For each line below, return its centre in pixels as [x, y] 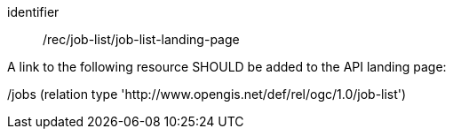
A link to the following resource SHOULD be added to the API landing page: [227, 67]
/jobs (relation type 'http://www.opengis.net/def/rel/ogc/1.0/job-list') [207, 94]
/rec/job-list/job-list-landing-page [141, 39]
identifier [33, 12]
